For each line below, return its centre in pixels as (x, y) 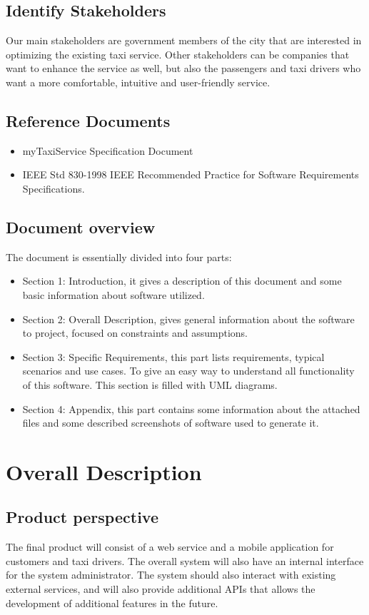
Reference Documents (88, 120)
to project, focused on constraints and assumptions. (135, 333)
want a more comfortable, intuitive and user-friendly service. (138, 82)
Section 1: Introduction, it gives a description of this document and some (182, 281)
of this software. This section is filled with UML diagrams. (150, 384)
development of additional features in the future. (112, 603)
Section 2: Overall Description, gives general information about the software (188, 319)
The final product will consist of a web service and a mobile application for (170, 547)
